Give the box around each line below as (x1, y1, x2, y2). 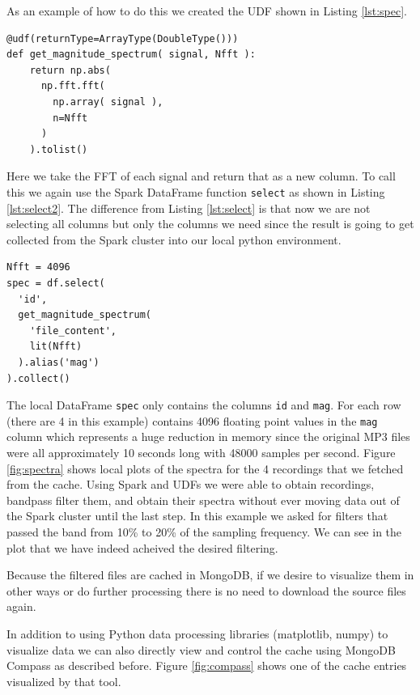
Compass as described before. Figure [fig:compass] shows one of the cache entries (6, 657, 407, 674)
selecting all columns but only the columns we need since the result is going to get (6, 215, 414, 232)
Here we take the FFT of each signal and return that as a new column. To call (6, 167, 396, 184)
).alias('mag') (18, 356, 100, 368)
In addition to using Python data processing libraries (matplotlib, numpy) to (6, 625, 388, 642)
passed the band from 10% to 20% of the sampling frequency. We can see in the (6, 523, 402, 540)
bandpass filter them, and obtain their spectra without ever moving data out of (6, 491, 400, 508)
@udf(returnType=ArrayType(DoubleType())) (6, 32, 239, 44)
